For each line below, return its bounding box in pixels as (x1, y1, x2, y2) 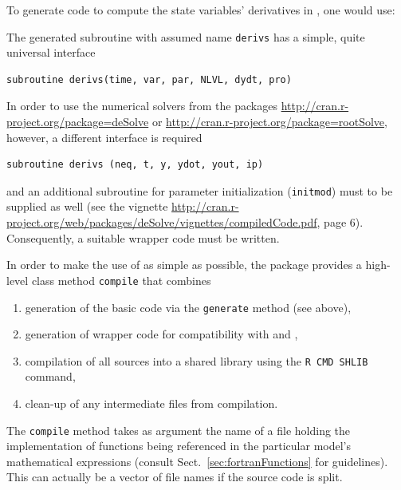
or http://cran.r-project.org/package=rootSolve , (151, 113, 387, 130)
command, (25, 368, 76, 385)
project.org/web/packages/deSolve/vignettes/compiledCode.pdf (6, 214, 317, 231)
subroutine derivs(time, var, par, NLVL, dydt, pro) (6, 73, 292, 85)
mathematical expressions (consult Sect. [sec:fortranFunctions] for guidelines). (6, 452, 388, 469)
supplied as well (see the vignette (6, 198, 168, 215)
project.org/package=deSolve (6, 113, 149, 130)
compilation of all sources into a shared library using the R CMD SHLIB (25, 352, 368, 369)
